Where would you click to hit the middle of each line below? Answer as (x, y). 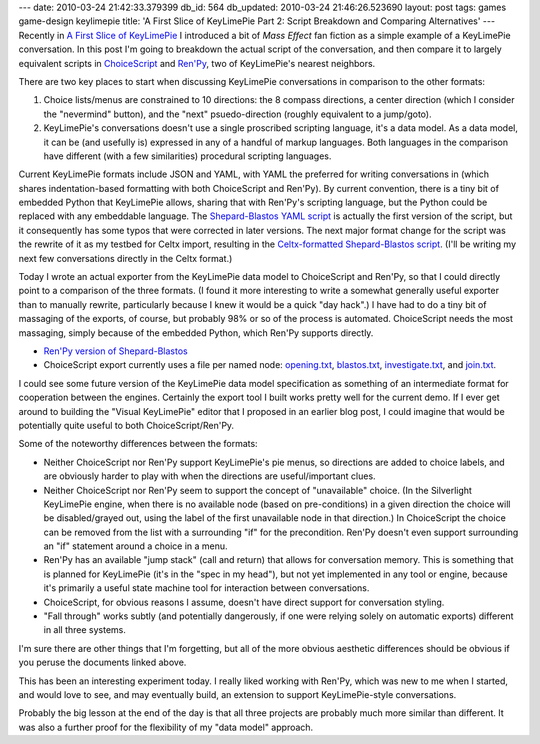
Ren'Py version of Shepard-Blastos (116, 351)
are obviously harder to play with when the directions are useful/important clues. (209, 476)
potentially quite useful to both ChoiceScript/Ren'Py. (126, 425)
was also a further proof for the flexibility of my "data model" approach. (166, 727)
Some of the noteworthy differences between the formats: (138, 444)
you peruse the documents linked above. (102, 662)
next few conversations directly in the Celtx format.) (125, 258)
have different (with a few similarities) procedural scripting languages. (187, 156)
